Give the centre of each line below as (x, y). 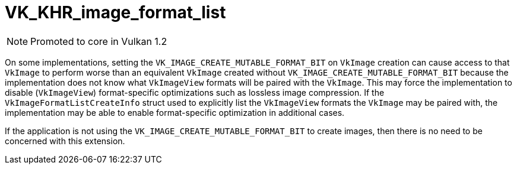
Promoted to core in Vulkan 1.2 (99, 41)
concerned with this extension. (65, 141)
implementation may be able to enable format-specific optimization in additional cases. (175, 112)
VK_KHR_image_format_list (115, 12)
